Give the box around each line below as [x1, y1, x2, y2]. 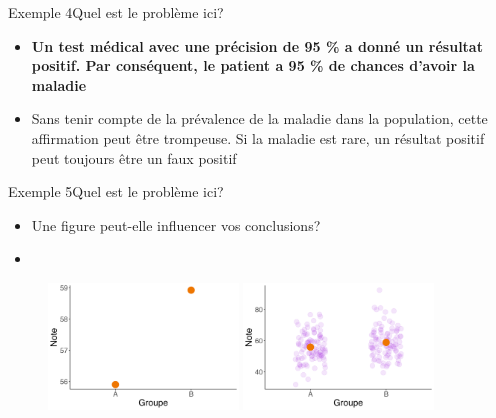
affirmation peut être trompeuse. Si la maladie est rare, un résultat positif [31, 127, 485, 148]
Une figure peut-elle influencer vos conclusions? [31, 214, 321, 235]
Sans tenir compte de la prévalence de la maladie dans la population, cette [31, 108, 488, 129]
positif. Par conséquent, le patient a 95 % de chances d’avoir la [31, 55, 475, 76]
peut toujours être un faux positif [31, 147, 237, 168]
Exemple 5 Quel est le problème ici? [8, 181, 224, 202]
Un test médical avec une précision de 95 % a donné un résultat [31, 35, 483, 56]
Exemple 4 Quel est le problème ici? [8, 2, 224, 22]
